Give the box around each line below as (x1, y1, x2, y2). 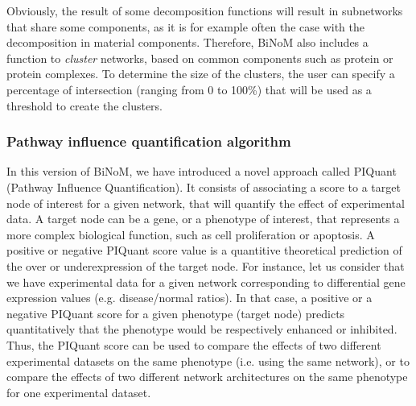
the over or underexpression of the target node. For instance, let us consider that (6, 257, 405, 274)
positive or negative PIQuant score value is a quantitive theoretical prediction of (6, 242, 402, 259)
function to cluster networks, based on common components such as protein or (6, 49, 393, 66)
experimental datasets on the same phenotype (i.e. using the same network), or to (6, 352, 410, 369)
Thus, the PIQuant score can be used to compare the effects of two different (6, 336, 381, 353)
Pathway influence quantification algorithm (6, 131, 291, 151)
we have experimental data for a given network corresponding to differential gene (6, 273, 406, 290)
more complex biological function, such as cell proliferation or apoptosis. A (6, 226, 375, 242)
